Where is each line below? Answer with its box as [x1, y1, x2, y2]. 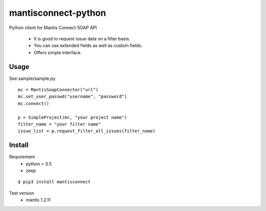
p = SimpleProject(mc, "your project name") [18, 114, 128, 120]
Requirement [9, 154, 35, 160]
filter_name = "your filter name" [18, 121, 101, 127]
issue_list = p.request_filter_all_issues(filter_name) [18, 128, 156, 134]
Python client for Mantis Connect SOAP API [9, 25, 97, 31]
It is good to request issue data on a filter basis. [33, 35, 131, 41]
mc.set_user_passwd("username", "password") [18, 94, 128, 100]
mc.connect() [18, 101, 49, 106]
